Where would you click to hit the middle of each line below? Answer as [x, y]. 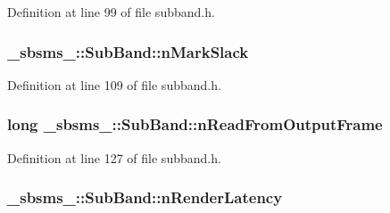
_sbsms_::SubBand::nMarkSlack [128, 51]
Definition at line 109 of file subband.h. [114, 84]
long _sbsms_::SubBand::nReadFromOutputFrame [195, 124]
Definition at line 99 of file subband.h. [111, 12]
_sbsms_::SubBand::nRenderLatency [145, 197]
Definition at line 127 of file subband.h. [114, 157]
